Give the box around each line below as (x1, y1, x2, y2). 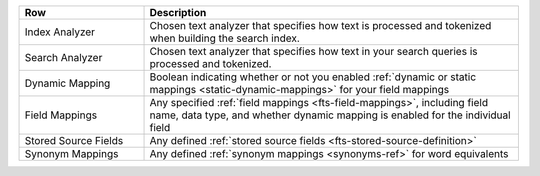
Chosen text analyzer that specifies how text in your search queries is (149, 45, 478, 58)
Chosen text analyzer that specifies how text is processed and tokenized (149, 19, 492, 32)
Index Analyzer (24, 25, 95, 39)
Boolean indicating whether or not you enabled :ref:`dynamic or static (149, 70, 477, 84)
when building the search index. (149, 31, 300, 45)
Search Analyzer (24, 51, 103, 64)
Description (149, 6, 207, 19)
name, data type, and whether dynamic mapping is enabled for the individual (149, 108, 511, 122)
